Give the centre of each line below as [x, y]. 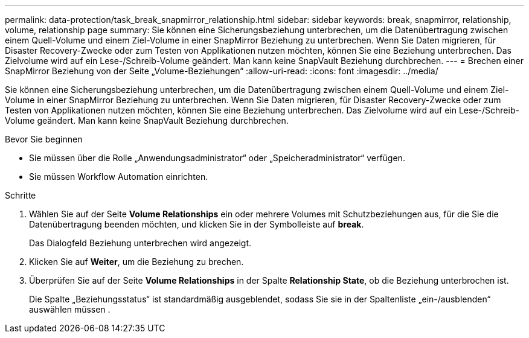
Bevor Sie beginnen [44, 139]
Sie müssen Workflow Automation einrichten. [119, 177]
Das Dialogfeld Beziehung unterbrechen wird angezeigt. [140, 243]
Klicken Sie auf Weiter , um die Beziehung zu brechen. [136, 262]
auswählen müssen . [70, 309]
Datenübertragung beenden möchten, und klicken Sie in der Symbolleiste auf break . [197, 224]
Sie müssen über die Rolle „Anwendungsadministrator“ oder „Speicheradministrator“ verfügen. [217, 158]
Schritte [21, 195]
